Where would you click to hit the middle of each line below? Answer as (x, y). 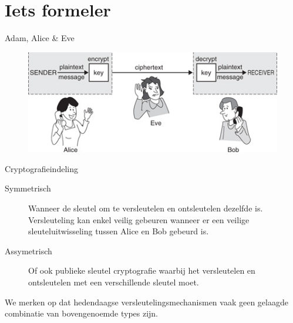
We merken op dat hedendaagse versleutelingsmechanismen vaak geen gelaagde (146, 302)
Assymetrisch (28, 250)
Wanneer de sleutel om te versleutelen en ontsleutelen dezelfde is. (146, 208)
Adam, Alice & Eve (40, 38)
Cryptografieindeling (41, 168)
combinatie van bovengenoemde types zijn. (82, 313)
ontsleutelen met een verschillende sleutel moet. (114, 282)
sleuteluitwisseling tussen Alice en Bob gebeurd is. (119, 231)
